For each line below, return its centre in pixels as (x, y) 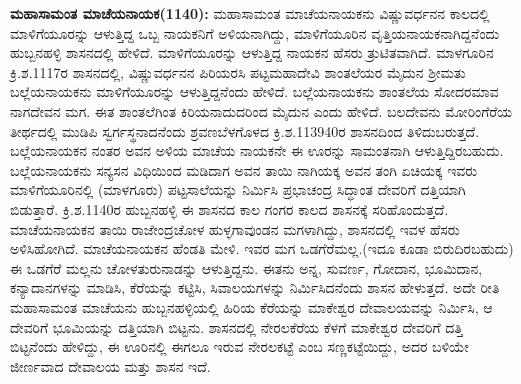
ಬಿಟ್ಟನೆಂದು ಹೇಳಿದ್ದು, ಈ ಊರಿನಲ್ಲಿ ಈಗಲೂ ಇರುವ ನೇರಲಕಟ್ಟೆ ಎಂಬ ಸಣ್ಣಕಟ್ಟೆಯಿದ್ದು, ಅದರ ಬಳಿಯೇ (239, 346)
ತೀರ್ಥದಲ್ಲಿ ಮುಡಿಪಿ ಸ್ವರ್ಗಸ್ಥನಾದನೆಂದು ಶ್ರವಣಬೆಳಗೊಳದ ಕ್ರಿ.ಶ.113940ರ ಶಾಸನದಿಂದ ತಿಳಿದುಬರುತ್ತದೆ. (245, 130)
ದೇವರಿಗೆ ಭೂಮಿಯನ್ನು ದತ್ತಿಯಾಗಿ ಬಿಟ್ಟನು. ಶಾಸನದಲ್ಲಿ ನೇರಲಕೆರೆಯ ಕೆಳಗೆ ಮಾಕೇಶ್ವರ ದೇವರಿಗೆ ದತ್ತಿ (236, 326)
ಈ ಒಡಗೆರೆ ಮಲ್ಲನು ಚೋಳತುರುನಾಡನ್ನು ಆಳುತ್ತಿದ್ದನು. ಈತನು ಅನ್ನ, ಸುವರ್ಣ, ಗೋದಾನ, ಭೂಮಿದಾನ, (246, 267)
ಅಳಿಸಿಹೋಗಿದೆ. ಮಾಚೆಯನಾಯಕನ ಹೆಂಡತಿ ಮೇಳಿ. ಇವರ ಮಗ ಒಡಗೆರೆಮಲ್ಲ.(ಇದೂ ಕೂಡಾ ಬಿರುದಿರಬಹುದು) (262, 248)
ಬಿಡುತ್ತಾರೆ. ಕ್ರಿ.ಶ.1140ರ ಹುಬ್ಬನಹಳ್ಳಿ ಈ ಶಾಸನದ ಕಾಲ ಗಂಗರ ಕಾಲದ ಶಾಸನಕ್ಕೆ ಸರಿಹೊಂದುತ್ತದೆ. (229, 208)
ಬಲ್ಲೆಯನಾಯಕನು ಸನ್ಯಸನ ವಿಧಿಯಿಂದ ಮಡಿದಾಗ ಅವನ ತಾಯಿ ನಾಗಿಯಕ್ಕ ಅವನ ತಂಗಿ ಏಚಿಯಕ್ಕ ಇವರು (244, 169)
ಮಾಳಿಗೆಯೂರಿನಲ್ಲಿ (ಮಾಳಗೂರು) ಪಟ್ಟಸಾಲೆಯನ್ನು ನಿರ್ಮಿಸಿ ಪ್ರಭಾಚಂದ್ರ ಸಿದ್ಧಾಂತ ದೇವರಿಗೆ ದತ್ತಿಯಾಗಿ (238, 189)
